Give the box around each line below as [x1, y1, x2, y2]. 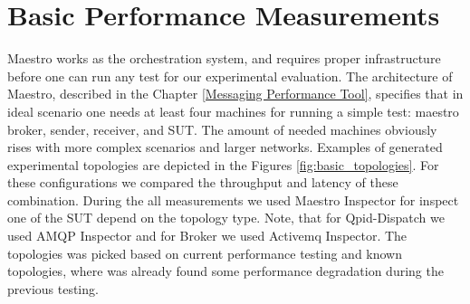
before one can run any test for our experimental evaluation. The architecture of [7, 66, 453, 85]
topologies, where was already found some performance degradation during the [7, 261, 444, 280]
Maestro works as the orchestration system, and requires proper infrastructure [7, 49, 441, 68]
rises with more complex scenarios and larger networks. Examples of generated [7, 138, 443, 157]
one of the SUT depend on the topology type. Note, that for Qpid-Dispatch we [7, 208, 445, 227]
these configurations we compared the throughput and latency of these [7, 173, 398, 192]
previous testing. [7, 279, 99, 298]
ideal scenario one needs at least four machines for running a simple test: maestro [7, 101, 459, 120]
